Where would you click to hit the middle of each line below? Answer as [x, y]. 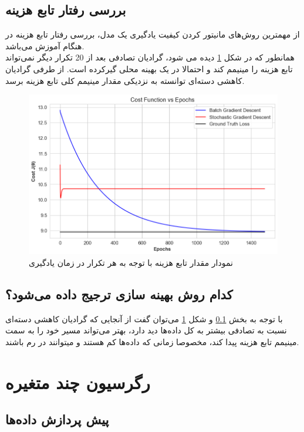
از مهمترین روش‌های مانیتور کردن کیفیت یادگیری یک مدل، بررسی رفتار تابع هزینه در [153, 34]
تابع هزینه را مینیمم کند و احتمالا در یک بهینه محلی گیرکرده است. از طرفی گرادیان [149, 68]
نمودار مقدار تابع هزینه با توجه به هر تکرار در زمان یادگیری [131, 262]
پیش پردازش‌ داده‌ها [57, 419]
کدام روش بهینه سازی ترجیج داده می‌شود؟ [119, 294]
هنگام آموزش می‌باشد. [45, 45]
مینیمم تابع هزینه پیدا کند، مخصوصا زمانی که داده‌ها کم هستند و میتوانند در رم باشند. [152, 341]
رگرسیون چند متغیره [78, 382]
